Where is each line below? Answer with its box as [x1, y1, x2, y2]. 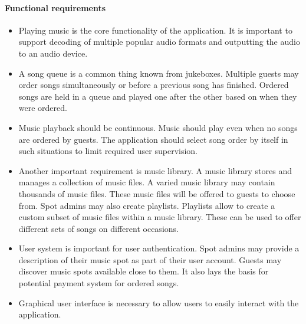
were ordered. [18, 102, 67, 114]
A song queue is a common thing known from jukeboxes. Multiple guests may [18, 67, 299, 79]
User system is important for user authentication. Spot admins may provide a [18, 242, 300, 254]
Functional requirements [5, 1, 106, 14]
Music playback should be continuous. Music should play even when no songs [18, 121, 298, 133]
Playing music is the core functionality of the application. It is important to [18, 24, 292, 36]
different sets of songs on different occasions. [18, 222, 179, 234]
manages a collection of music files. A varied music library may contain [18, 176, 275, 188]
